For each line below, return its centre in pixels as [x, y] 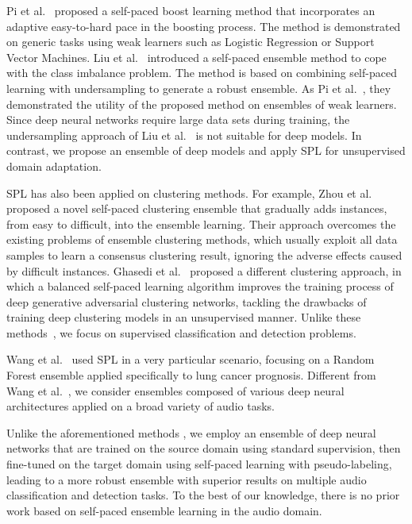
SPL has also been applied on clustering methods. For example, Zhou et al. [189, 193]
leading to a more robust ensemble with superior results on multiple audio [187, 479]
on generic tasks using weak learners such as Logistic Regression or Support [191, 42]
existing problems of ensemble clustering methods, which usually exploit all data [202, 239]
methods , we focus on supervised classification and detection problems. [181, 332]
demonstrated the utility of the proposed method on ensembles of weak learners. [202, 104]
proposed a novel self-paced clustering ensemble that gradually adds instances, [197, 208]
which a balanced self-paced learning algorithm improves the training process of [200, 286]
